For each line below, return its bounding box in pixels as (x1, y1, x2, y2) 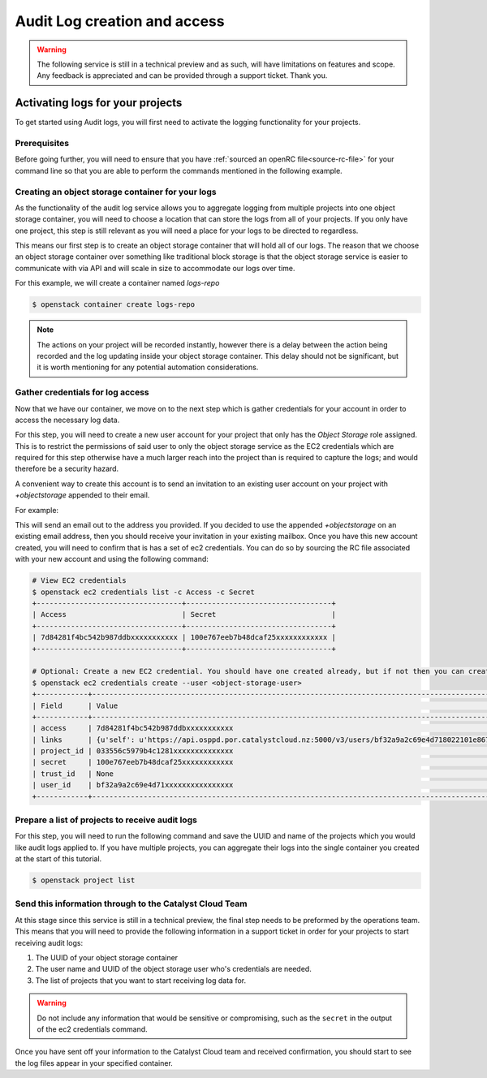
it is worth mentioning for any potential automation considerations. (37, 362, 259, 373)
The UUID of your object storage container (35, 953, 179, 963)
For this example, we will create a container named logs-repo (15, 278, 220, 288)
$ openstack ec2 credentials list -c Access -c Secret (32, 587, 255, 597)
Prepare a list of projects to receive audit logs (15, 814, 198, 826)
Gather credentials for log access (15, 386, 149, 398)
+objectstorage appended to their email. (15, 490, 150, 500)
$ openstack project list (32, 876, 136, 885)
